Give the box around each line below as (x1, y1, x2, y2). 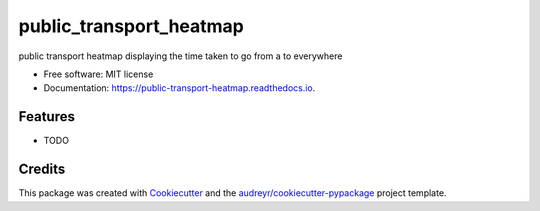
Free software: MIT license (43, 68, 154, 80)
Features (18, 108, 75, 125)
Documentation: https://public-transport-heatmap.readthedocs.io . (43, 82, 316, 94)
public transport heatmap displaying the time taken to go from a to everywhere (18, 50, 343, 62)
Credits (18, 161, 66, 178)
